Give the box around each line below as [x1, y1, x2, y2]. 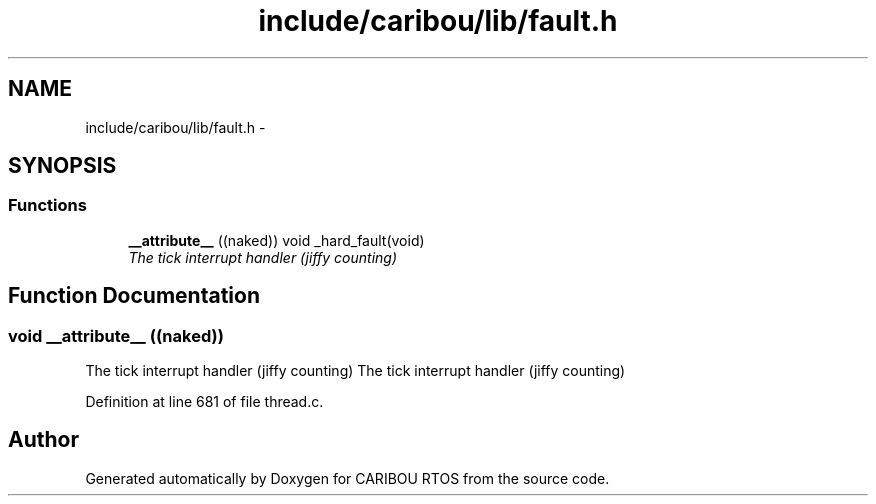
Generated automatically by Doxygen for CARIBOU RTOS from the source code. [85, 469, 610, 487]
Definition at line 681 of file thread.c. [85, 393, 324, 411]
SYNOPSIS [8, 153, 117, 179]
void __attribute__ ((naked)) [8, 325, 224, 346]
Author [8, 427, 79, 453]
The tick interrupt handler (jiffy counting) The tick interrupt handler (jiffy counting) [85, 362, 626, 380]
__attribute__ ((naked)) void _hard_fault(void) [128, 231, 425, 249]
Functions [8, 195, 87, 216]
